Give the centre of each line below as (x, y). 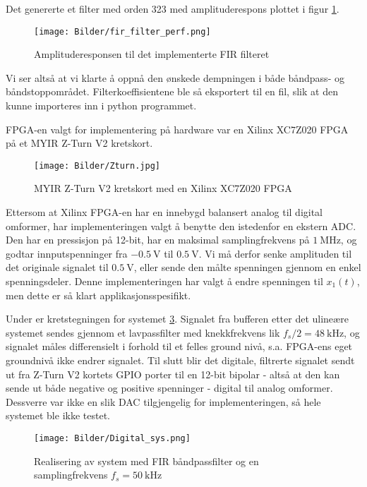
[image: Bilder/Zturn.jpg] (97, 166)
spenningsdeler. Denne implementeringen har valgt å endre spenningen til (164, 281)
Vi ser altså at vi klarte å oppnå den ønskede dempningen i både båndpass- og (175, 77)
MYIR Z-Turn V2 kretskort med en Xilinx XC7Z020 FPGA (163, 188)
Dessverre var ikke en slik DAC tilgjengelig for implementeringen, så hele (163, 401)
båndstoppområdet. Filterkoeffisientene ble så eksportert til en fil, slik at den (172, 91)
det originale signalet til (57, 267)
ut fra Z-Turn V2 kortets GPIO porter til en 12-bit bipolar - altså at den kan (173, 374)
